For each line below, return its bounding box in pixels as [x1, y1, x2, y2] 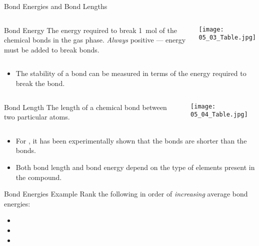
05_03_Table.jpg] [198, 34, 256, 41]
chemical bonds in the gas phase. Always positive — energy [4, 34, 186, 45]
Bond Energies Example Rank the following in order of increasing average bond [4, 188, 248, 199]
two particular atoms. [4, 111, 70, 122]
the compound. [15, 171, 62, 182]
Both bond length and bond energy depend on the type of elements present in [15, 161, 255, 172]
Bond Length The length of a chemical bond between [4, 101, 167, 112]
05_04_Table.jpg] [190, 111, 248, 118]
